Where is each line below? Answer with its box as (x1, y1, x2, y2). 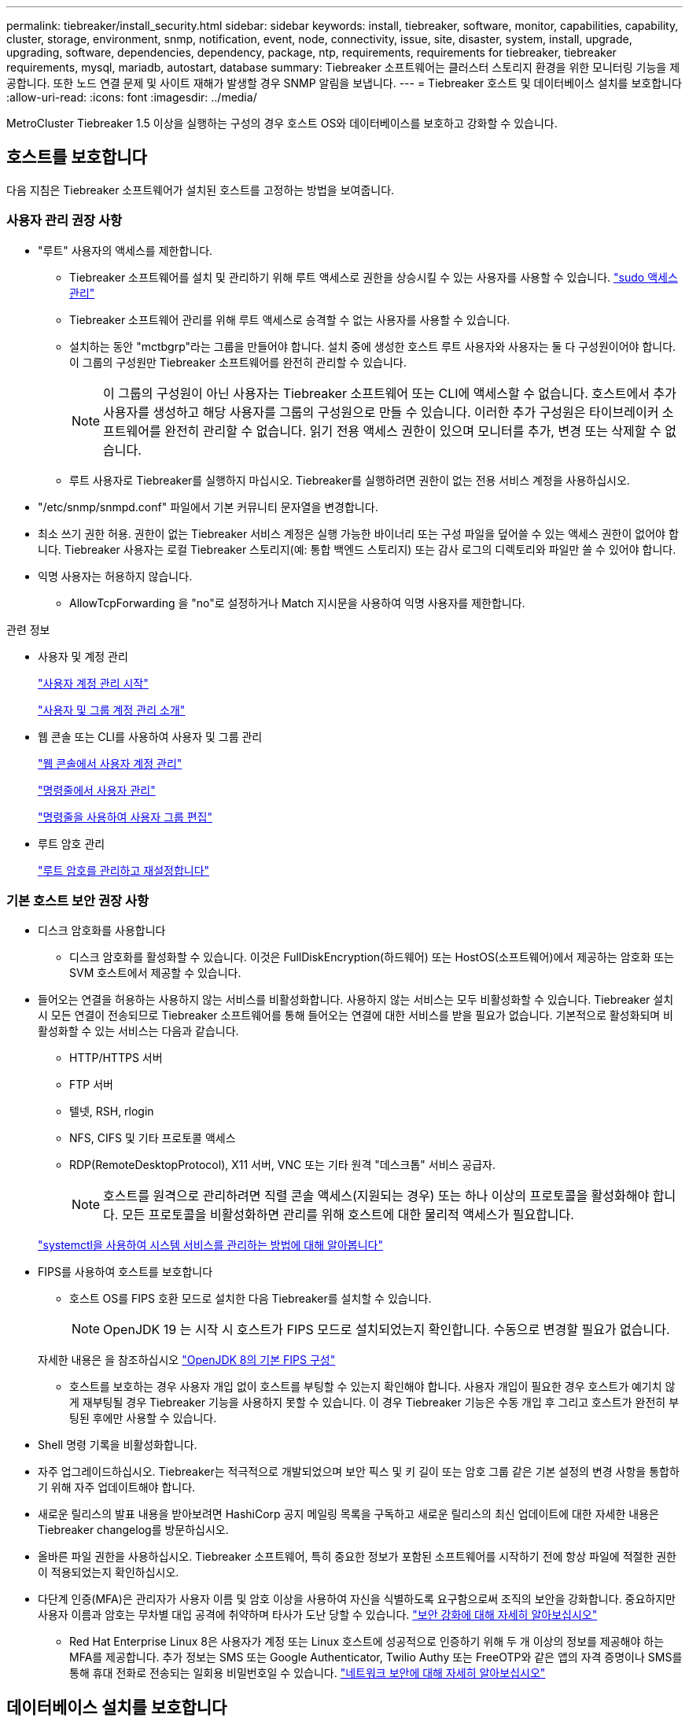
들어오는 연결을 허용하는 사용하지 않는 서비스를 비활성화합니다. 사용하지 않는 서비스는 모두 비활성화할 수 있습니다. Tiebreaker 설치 (38, 993, 674, 1007)
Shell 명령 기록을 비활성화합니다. (38, 1438, 197, 1452)
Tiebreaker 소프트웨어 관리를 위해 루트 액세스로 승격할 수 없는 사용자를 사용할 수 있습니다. (69, 312, 510, 326)
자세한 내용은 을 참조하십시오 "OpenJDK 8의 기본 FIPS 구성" (38, 1353, 336, 1367)
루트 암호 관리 (38, 836, 105, 850)
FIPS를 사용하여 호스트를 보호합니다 (38, 1265, 213, 1279)
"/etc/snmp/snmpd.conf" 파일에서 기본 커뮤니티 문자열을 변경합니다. (38, 500, 378, 514)
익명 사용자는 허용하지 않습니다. (38, 569, 193, 583)
